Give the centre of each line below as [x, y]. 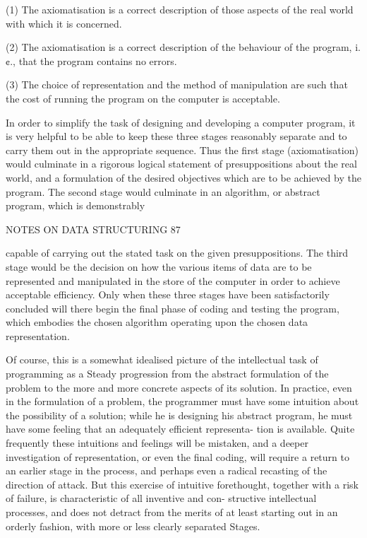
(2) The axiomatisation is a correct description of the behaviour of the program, [179, 47]
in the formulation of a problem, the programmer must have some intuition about [182, 401]
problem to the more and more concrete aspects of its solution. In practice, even [179, 387]
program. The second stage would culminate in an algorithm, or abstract [163, 191]
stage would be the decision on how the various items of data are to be [159, 266]
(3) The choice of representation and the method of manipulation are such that [177, 84]
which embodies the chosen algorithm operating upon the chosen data [157, 322]
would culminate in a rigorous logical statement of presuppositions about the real [181, 164]
